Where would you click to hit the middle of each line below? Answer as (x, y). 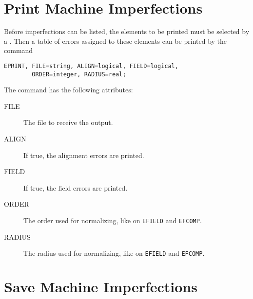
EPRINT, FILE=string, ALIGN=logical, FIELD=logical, (91, 66)
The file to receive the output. (68, 122)
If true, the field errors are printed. (76, 187)
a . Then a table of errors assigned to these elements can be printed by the (116, 41)
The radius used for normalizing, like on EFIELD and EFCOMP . (114, 253)
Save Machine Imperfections (101, 287)
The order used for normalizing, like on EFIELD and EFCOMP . (113, 220)
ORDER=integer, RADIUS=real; (79, 74)
